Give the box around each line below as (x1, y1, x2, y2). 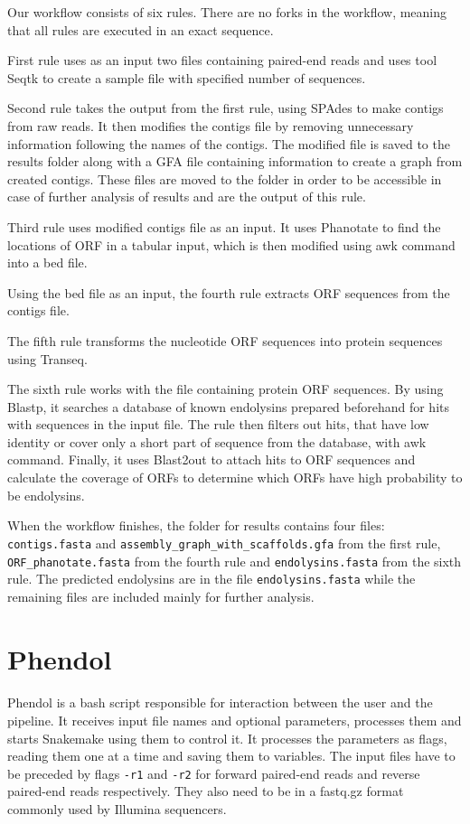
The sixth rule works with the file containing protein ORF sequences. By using (7, 379, 444, 398)
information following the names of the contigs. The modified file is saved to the (7, 134, 450, 153)
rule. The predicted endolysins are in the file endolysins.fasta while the (7, 569, 416, 588)
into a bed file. (7, 253, 88, 272)
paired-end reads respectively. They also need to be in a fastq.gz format (7, 782, 404, 801)
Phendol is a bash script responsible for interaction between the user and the (7, 693, 433, 712)
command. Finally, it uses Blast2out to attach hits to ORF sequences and (7, 450, 416, 469)
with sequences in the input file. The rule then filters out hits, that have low (7, 415, 429, 434)
